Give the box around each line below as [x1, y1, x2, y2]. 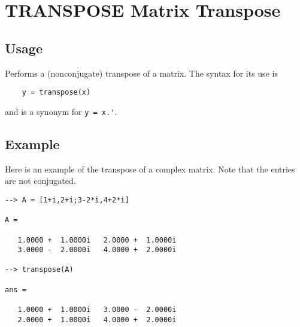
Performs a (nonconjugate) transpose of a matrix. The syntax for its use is [5, 66, 278, 79]
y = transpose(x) [22, 88, 91, 97]
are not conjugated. [5, 174, 76, 187]
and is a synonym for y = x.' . [5, 105, 117, 117]
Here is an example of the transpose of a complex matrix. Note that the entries [5, 162, 295, 175]
